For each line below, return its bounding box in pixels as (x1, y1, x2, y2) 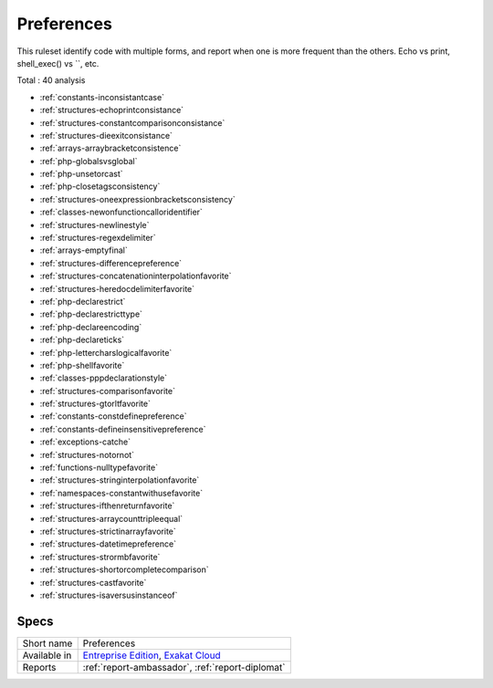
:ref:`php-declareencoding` (39, 321, 142, 332)
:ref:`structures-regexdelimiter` (39, 233, 156, 244)
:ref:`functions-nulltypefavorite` (39, 462, 159, 474)
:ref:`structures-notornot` (39, 449, 135, 460)
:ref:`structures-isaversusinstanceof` (39, 589, 178, 600)
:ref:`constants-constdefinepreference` (39, 411, 187, 422)
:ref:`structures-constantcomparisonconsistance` (39, 117, 226, 128)
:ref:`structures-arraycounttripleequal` (39, 513, 184, 524)
